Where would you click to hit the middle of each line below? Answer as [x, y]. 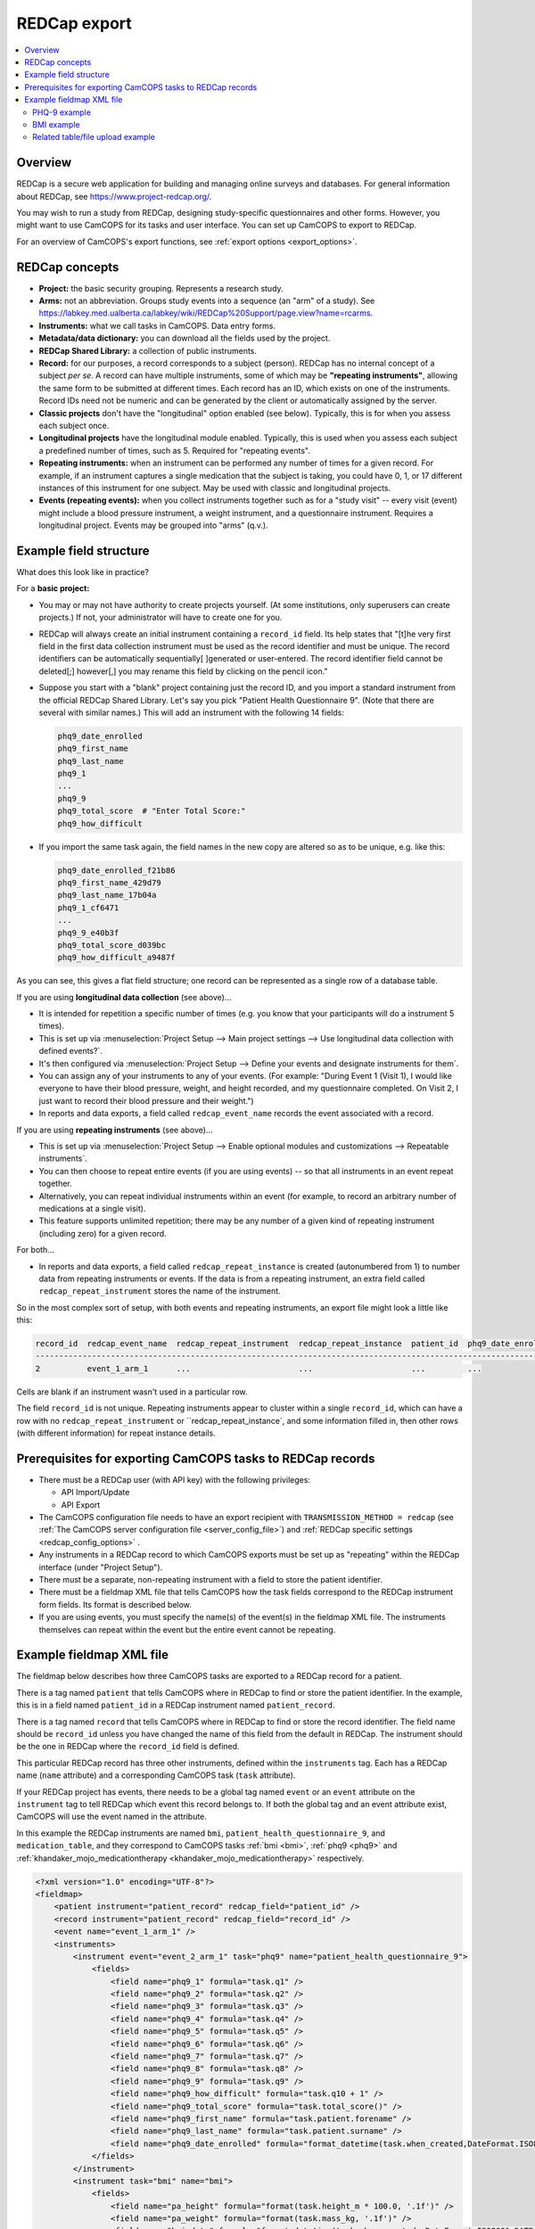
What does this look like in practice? [83, 572]
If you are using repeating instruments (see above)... [115, 1130]
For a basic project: [53, 588]
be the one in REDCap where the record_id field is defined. [128, 1747]
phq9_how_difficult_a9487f [116, 958]
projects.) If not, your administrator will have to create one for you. [160, 617]
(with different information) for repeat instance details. [116, 1433]
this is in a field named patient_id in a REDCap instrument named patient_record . [176, 1705]
